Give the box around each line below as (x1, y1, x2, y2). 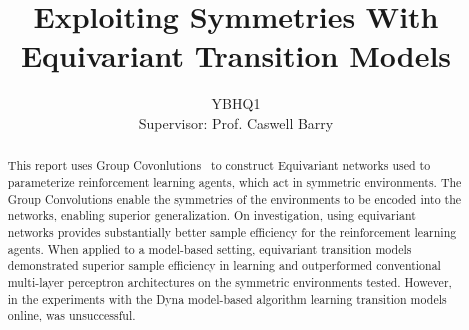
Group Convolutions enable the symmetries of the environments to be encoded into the (7, 190, 462, 207)
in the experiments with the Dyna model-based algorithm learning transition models (7, 290, 447, 307)
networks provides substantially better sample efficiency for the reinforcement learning (7, 223, 457, 240)
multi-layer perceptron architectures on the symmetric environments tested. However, (7, 273, 452, 290)
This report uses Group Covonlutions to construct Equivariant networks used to (7, 157, 431, 174)
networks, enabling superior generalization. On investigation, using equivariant (7, 207, 416, 224)
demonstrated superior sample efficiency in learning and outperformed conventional (7, 257, 441, 274)
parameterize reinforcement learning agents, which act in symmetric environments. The (7, 173, 462, 190)
